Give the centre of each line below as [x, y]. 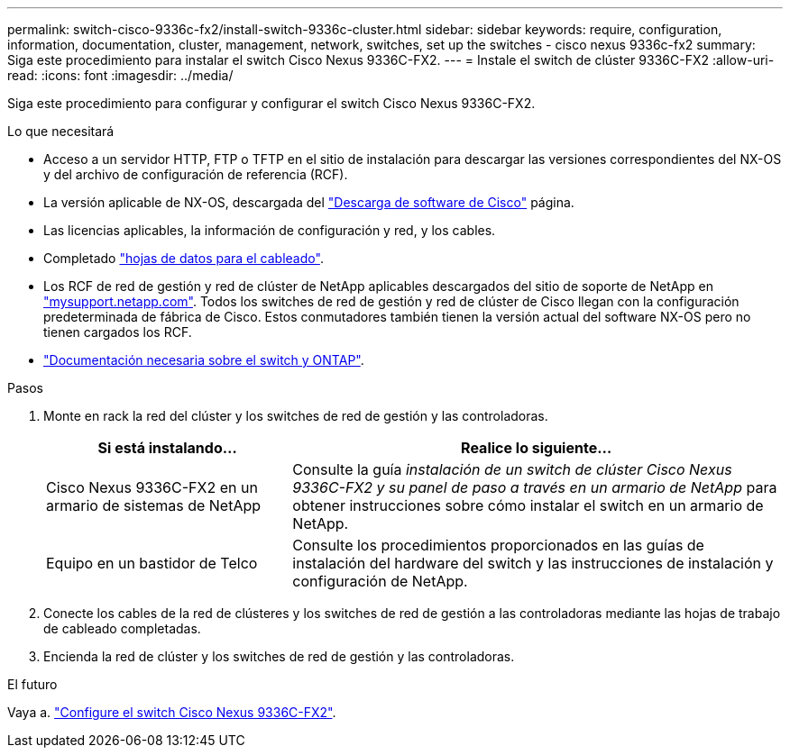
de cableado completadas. [122, 628]
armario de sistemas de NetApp [154, 505]
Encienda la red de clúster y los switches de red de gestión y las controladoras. [279, 656]
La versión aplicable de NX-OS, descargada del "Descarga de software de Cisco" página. [309, 202]
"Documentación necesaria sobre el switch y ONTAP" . [204, 360]
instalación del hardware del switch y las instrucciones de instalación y [533, 563]
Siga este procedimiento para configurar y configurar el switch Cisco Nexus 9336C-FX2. [271, 103]
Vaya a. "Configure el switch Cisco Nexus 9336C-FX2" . [172, 712]
